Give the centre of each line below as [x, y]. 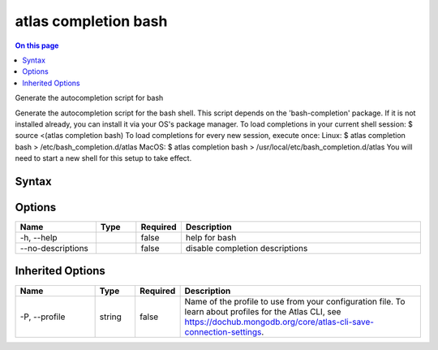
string [110, 317]
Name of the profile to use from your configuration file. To [295, 301]
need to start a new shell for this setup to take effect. [103, 158]
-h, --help [39, 237]
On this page [37, 45]
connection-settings [223, 331]
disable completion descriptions [247, 248]
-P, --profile [43, 317]
